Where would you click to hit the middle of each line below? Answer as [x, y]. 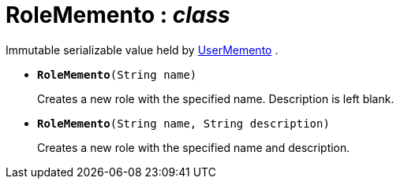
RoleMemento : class [118, 15]
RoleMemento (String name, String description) [183, 123]
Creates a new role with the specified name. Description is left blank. [216, 98]
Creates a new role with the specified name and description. [194, 147]
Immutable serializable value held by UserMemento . [142, 50]
